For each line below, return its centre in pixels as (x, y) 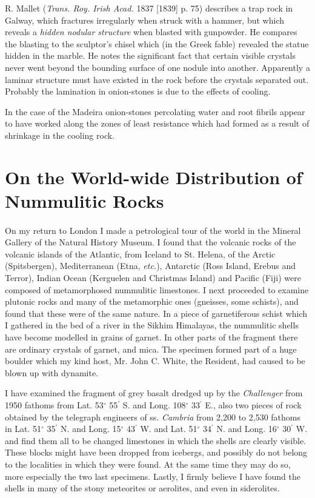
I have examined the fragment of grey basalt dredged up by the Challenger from (154, 393)
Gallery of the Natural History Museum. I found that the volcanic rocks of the (151, 242)
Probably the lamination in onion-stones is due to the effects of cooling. (138, 91)
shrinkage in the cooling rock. (60, 135)
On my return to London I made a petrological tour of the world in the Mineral (153, 230)
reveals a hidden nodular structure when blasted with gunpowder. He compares (151, 32)
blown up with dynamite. (52, 372)
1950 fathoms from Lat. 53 (54, 405)
